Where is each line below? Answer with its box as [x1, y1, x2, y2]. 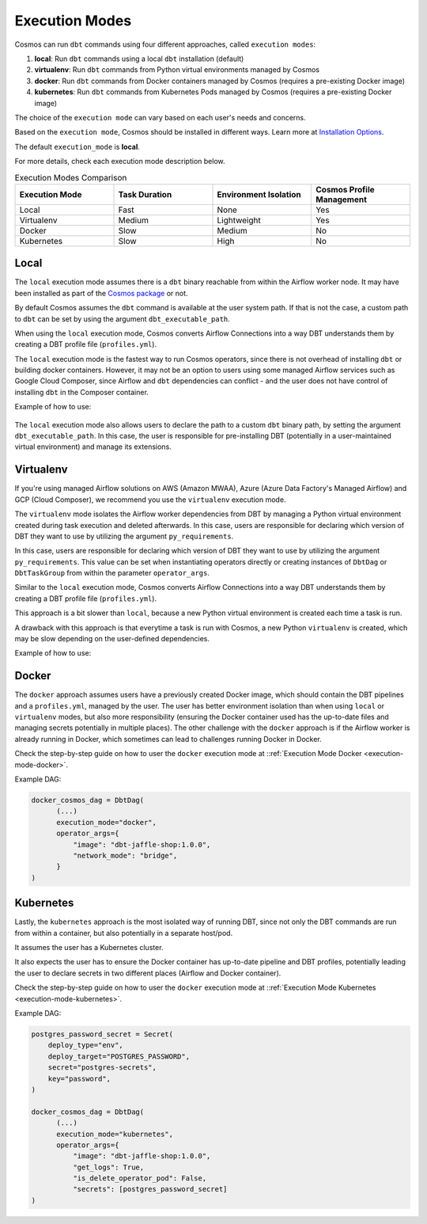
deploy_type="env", [47, 1041, 124, 1050]
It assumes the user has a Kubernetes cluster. [14, 943, 164, 952]
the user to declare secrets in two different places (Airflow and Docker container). [14, 968, 282, 978]
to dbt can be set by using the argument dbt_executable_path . [14, 314, 231, 324]
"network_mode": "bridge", [72, 851, 178, 860]
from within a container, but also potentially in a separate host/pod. [14, 928, 233, 937]
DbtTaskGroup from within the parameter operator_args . [14, 568, 210, 578]
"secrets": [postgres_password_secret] [72, 1184, 228, 1194]
